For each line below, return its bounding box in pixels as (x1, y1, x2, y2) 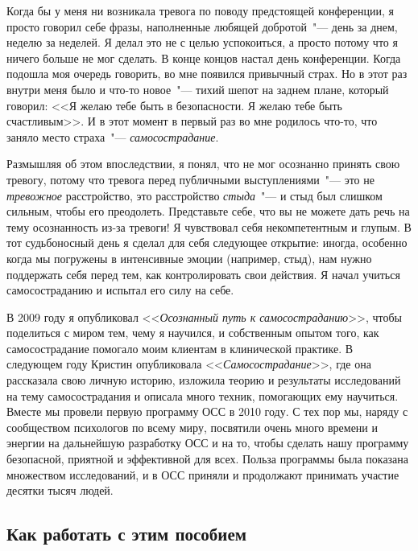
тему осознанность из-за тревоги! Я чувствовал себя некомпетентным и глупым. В (6, 218, 412, 235)
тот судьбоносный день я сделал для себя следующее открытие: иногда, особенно (6, 234, 408, 251)
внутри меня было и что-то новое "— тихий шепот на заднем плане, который (6, 80, 389, 97)
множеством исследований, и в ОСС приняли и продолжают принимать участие (6, 466, 399, 483)
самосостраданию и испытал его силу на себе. (6, 282, 234, 298)
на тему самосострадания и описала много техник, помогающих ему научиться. (6, 387, 399, 404)
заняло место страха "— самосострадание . (6, 128, 219, 145)
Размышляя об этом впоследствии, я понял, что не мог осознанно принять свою (6, 155, 400, 172)
